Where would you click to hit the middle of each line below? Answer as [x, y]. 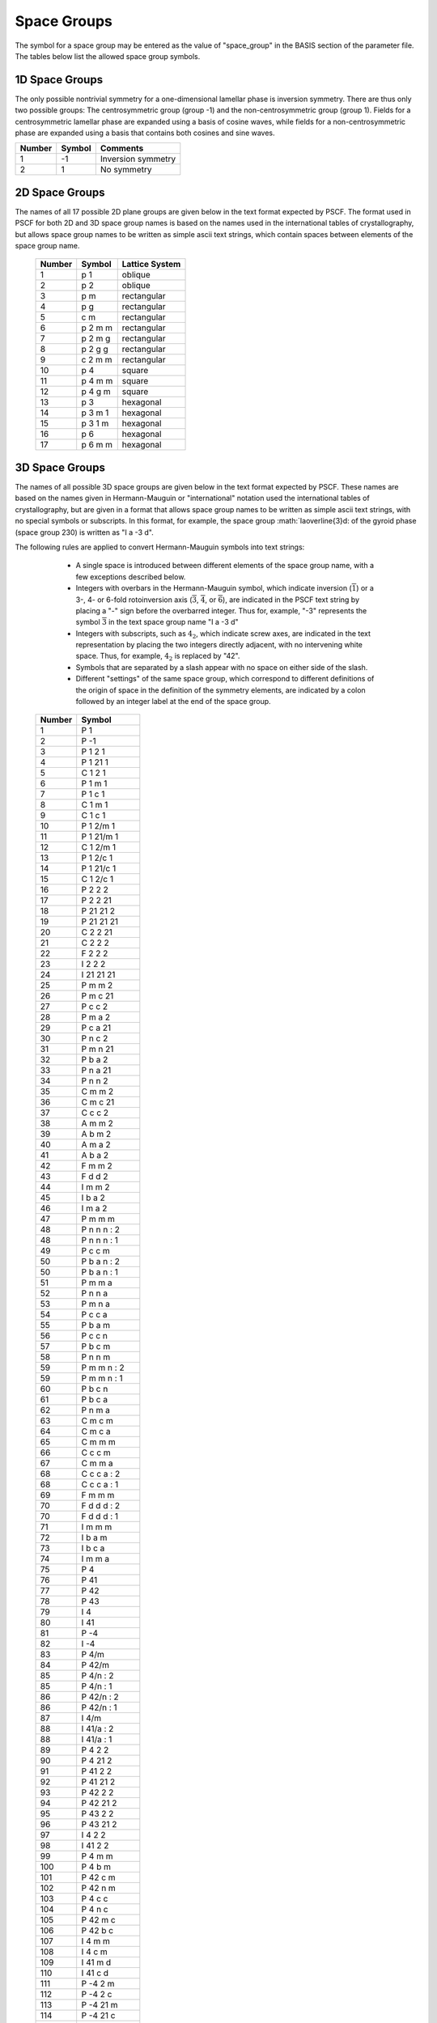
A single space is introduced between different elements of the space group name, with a [225, 566]
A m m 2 [97, 1123]
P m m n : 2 [103, 1368]
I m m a [95, 1559]
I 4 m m [96, 1941]
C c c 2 [95, 1113]
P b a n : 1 [100, 1272]
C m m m [99, 1442]
